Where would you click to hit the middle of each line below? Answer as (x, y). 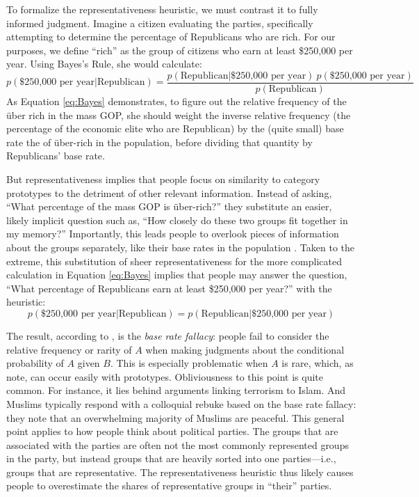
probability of (35, 363)
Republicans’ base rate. (56, 156)
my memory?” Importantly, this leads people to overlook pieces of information (173, 234)
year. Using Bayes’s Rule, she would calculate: (104, 64)
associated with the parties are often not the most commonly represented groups (178, 444)
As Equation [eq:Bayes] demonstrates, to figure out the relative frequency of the (176, 101)
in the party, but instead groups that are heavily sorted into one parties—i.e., (171, 458)
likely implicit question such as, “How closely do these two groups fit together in (177, 220)
